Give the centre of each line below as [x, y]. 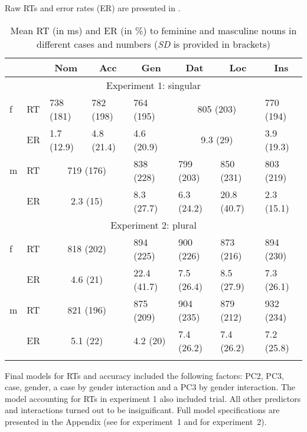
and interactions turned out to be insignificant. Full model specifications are [142, 410]
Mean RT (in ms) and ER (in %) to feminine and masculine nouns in [153, 30]
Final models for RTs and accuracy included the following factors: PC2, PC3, [144, 375]
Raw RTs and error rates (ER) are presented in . [93, 8]
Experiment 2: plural [153, 225]
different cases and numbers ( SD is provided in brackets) [153, 44]
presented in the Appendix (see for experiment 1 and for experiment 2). [136, 421]
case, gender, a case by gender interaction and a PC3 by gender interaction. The [150, 387]
